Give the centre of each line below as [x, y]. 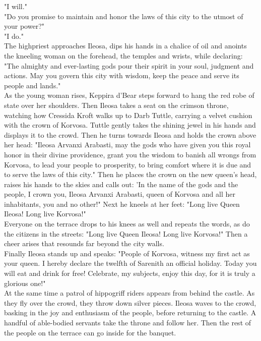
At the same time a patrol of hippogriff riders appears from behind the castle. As [129, 293]
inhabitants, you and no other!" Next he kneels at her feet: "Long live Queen [122, 204]
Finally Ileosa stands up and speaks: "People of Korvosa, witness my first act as [127, 253]
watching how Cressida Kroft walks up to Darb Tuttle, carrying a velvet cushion [128, 115]
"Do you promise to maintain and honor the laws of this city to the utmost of [124, 16]
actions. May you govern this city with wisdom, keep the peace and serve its [122, 75]
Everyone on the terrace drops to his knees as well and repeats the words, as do [127, 224]
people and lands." [32, 85]
